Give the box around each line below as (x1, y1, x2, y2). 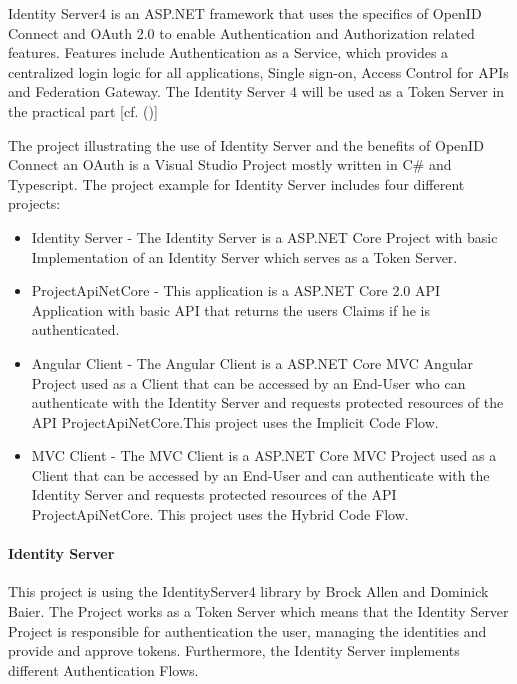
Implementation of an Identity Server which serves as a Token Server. (31, 246, 458, 267)
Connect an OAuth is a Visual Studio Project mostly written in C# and (8, 154, 452, 175)
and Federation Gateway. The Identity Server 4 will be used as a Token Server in (8, 81, 505, 102)
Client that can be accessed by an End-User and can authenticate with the (31, 464, 490, 485)
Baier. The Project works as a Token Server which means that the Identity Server (8, 601, 509, 622)
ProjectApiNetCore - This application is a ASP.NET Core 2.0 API (31, 280, 441, 301)
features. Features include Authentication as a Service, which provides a (8, 42, 449, 63)
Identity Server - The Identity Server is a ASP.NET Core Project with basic (31, 226, 498, 247)
